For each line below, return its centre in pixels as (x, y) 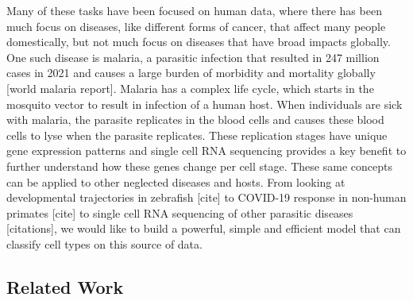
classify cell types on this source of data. (104, 243)
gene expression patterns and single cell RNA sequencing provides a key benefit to (206, 150)
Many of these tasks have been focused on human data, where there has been (194, 10)
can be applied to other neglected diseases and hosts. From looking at (176, 181)
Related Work (65, 286)
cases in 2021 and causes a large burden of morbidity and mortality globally (191, 73)
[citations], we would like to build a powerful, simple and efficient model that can (204, 228)
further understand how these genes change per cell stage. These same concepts (199, 166)
